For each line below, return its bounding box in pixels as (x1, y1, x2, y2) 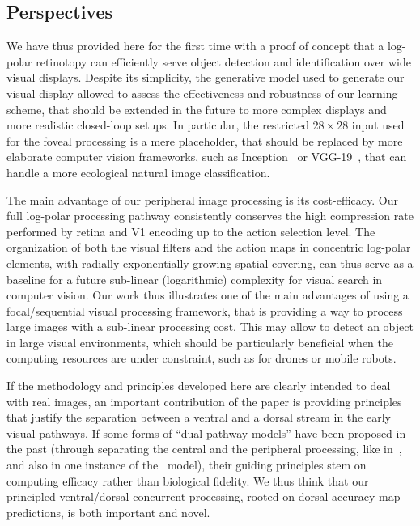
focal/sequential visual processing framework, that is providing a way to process (6, 302, 403, 319)
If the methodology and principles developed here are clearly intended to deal (6, 377, 391, 394)
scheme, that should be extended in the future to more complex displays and (6, 100, 387, 117)
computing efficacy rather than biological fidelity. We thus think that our (6, 472, 369, 489)
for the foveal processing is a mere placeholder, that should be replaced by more (6, 132, 403, 149)
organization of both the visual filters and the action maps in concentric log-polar (6, 239, 411, 256)
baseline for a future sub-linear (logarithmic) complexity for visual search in (6, 270, 383, 287)
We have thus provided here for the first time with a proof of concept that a (6, 37, 384, 54)
